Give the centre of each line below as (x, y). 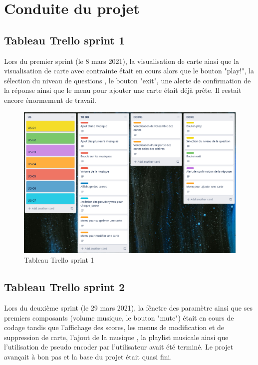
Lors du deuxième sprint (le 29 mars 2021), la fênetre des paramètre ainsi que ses (128, 307)
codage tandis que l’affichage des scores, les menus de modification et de (114, 327)
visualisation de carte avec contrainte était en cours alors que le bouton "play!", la (129, 71)
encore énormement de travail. (50, 100)
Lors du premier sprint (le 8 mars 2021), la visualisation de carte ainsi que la (122, 61)
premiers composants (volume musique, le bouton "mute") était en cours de (119, 317)
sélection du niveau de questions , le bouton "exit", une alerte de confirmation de (128, 80)
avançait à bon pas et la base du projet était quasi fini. (88, 356)
